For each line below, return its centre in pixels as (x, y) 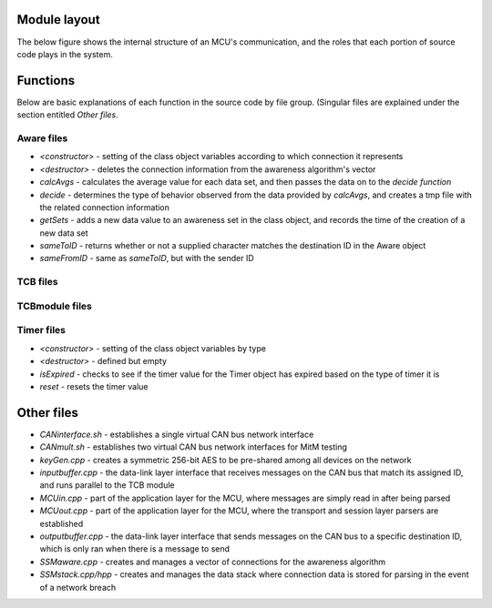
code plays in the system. (65, 54)
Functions (46, 81)
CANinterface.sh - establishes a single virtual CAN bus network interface (177, 434)
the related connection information (105, 207)
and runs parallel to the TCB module (107, 485)
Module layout (58, 20)
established (61, 523)
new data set (64, 233)
